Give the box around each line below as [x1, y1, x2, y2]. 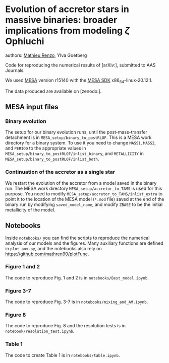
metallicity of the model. [5, 206, 55, 212]
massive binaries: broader [5, 14, 118, 26]
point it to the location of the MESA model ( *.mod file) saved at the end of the [5, 196, 164, 202]
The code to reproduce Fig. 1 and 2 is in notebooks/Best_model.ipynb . [5, 274, 149, 280]
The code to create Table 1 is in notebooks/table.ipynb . [5, 352, 120, 358]
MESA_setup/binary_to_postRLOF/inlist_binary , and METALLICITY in [5, 151, 144, 157]
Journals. [5, 67, 25, 74]
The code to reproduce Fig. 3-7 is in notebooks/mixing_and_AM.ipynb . [5, 299, 148, 305]
